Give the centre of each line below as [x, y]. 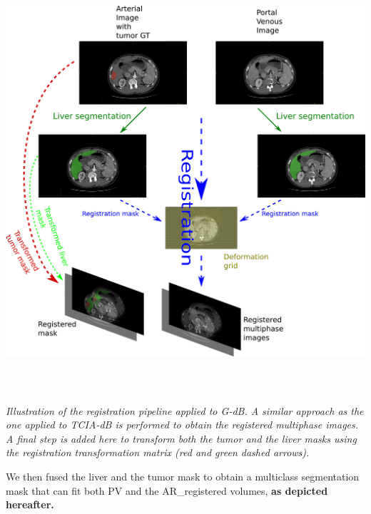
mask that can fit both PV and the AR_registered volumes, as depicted [167, 490]
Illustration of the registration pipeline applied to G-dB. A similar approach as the [185, 410]
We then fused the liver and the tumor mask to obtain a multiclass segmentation [183, 476]
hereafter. [30, 504]
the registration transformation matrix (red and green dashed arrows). [158, 452]
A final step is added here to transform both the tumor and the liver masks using [181, 438]
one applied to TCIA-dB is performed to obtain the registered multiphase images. [182, 425]
